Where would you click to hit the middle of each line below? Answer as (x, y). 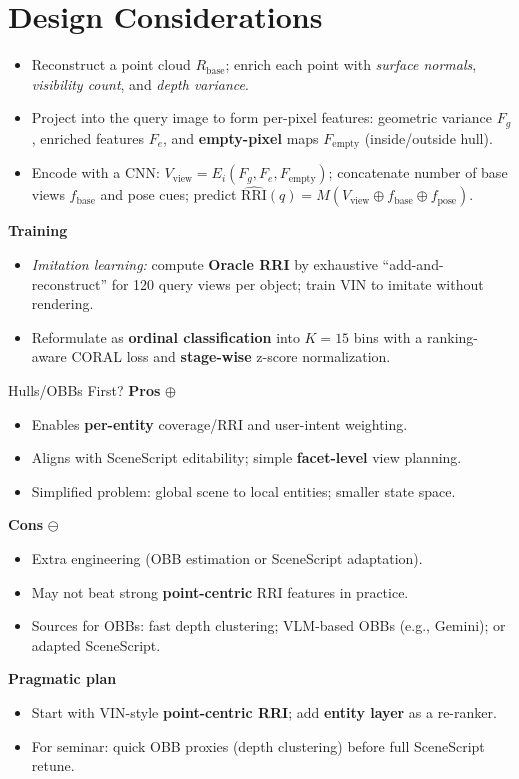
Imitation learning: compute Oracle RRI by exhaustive (204, 264)
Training (38, 230)
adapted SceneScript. (96, 644)
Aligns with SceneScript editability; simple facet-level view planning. (246, 457)
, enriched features (87, 137)
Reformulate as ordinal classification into (165, 336)
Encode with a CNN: (95, 172)
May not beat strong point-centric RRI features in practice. (220, 591)
